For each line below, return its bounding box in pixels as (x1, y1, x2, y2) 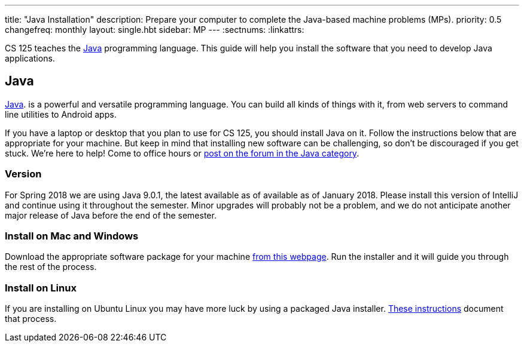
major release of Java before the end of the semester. (5, 210, 217, 220)
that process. (5, 314, 57, 324)
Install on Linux (5, 281, 77, 294)
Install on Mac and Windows (5, 229, 139, 242)
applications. (5, 53, 55, 63)
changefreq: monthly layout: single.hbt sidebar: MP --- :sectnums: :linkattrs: (5, 24, 304, 35)
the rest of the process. (5, 262, 97, 272)
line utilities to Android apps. (5, 109, 117, 119)
